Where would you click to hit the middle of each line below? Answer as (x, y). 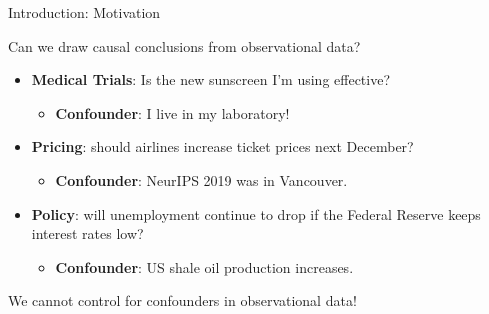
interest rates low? (87, 233)
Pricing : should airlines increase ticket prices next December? (222, 146)
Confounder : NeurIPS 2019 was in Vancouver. (201, 179)
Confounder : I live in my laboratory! (172, 112)
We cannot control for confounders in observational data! (182, 300)
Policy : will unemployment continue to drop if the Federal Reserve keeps (256, 213)
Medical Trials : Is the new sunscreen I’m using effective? (211, 79)
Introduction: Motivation (84, 12)
